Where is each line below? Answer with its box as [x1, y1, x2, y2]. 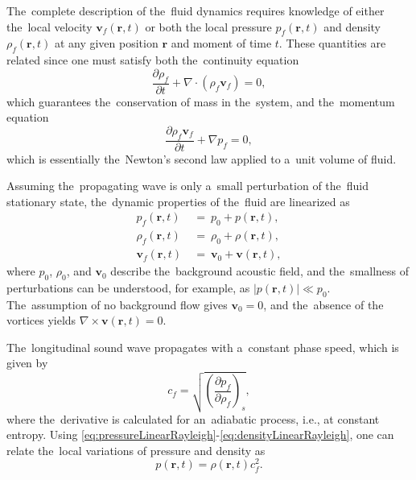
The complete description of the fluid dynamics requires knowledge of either [6, 2, 385, 19]
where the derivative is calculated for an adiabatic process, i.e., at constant [6, 410, 380, 427]
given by [6, 354, 48, 371]
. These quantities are [278, 35, 386, 52]
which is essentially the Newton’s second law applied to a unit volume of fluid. [6, 150, 397, 167]
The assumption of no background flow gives [6, 296, 228, 312]
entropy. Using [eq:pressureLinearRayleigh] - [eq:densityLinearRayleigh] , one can [6, 426, 394, 443]
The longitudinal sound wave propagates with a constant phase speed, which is [6, 338, 399, 355]
